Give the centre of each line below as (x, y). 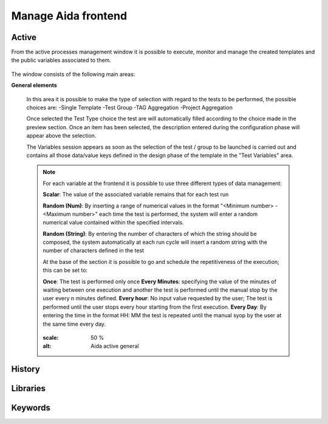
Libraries (28, 389)
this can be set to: (65, 271)
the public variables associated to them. (61, 60)
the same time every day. (74, 324)
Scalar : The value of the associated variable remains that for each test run (136, 195)
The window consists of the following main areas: (73, 74)
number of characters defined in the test (94, 251)
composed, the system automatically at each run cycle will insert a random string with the (155, 242)
